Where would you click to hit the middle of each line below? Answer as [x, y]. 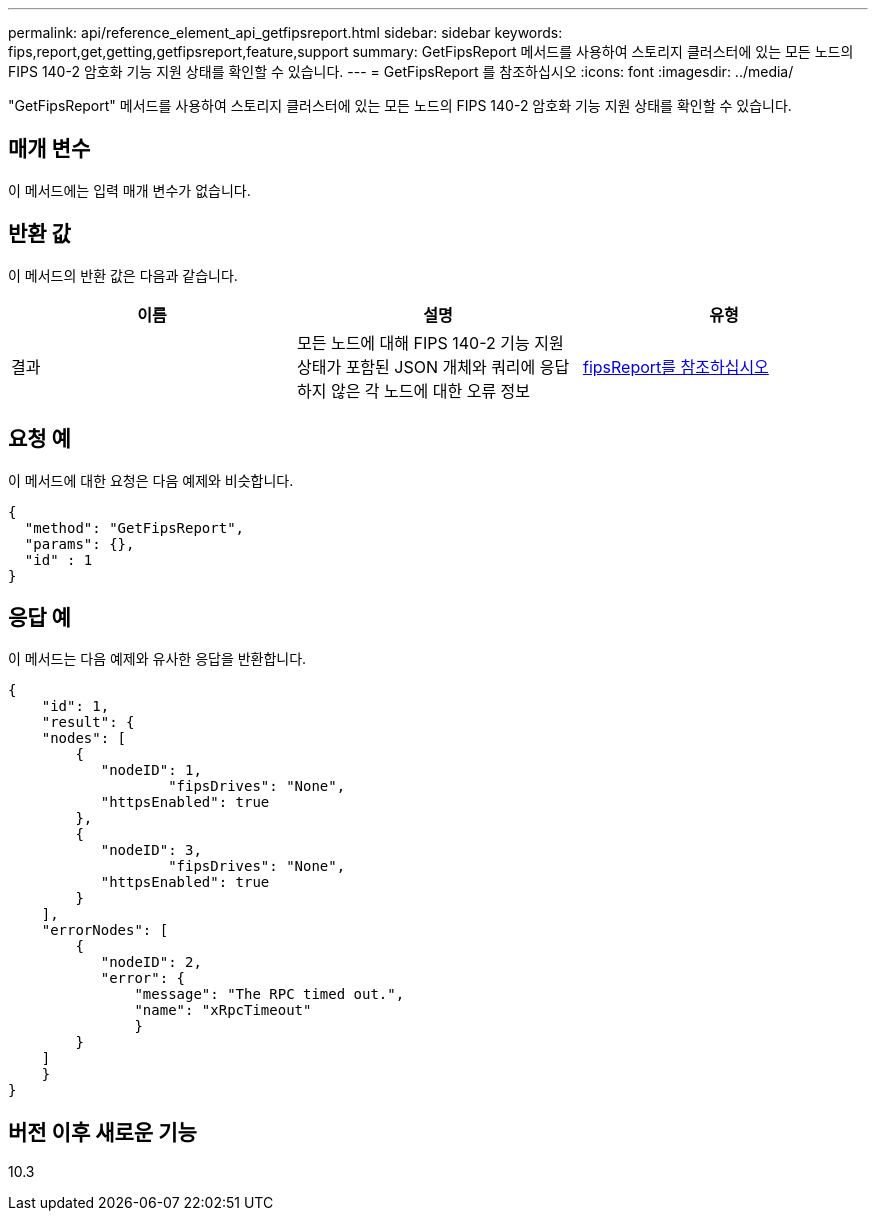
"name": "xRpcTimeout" [223, 1010]
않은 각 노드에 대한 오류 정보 [430, 390]
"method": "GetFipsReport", [134, 527]
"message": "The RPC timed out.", [269, 994]
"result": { [88, 722]
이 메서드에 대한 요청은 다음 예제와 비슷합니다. [151, 480]
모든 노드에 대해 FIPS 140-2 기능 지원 [430, 342]
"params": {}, [79, 543]
